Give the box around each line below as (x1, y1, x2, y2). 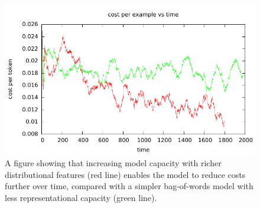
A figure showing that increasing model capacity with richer (5, 156, 222, 169)
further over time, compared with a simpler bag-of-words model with (5, 180, 253, 192)
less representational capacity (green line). (5, 191, 157, 203)
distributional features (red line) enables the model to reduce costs (5, 168, 246, 180)
